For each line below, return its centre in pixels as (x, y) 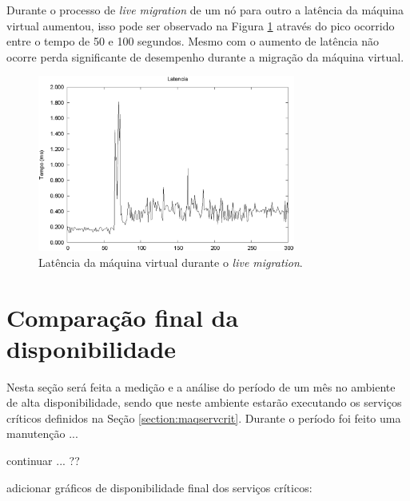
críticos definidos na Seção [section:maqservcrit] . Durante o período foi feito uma (204, 417)
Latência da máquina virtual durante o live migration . (171, 262)
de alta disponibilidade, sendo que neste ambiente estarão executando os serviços (204, 402)
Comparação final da (123, 317)
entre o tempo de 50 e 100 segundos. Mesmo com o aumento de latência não (193, 41)
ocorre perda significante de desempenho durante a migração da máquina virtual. (205, 56)
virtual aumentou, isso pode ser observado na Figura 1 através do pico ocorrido (201, 25)
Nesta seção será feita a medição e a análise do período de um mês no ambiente (201, 386)
